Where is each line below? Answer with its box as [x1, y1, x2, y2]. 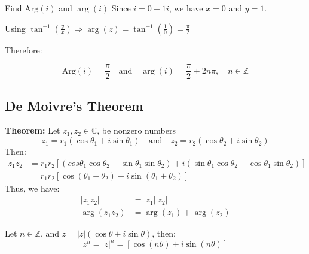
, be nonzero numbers [97, 124, 176, 137]
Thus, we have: [5, 182, 60, 194]
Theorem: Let [5, 124, 60, 137]
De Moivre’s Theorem [5, 96, 143, 114]
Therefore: [5, 43, 42, 56]
